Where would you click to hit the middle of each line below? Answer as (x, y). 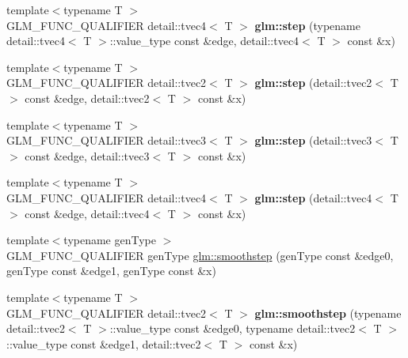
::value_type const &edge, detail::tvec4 (204, 41)
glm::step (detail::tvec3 (313, 140)
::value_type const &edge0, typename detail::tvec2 (233, 328)
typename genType (110, 240)
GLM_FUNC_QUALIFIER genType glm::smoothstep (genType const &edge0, (200, 255)
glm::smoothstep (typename (328, 313)
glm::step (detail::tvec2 (313, 83)
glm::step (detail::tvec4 (313, 197)
